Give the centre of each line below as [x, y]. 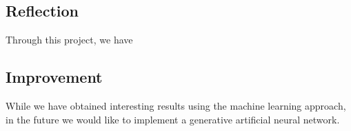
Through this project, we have [69, 40]
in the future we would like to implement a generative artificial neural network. [173, 119]
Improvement [54, 77]
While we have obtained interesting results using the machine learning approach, [176, 105]
